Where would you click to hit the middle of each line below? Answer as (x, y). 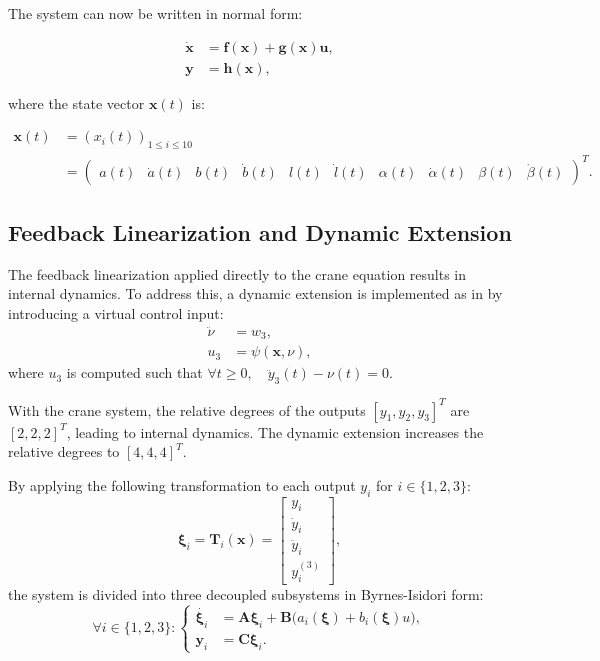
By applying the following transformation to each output (182, 484)
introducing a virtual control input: (116, 313)
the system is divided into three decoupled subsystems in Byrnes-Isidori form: (246, 593)
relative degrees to (64, 451)
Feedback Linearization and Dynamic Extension (260, 232)
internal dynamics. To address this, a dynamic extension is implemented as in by (255, 293)
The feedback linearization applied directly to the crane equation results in (237, 273)
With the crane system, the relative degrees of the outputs (187, 409)
